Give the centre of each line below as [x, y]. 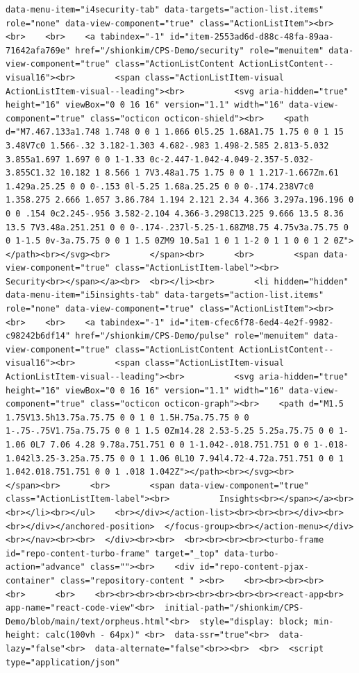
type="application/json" [63, 662]
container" [31, 580]
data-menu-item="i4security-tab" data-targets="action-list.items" [165, 10]
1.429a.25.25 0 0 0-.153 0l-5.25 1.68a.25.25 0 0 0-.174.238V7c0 [160, 186]
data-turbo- [251, 553]
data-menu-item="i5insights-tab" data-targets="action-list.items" [165, 295]
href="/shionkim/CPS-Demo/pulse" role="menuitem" [192, 336]
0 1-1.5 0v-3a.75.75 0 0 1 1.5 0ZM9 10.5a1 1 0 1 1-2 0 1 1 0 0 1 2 [167, 241]
